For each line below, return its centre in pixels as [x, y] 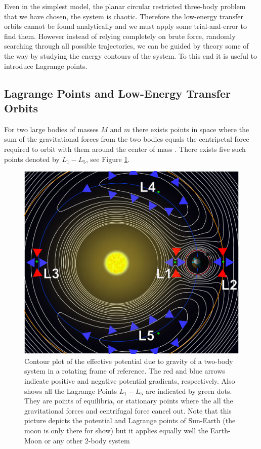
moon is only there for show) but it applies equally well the [116, 430]
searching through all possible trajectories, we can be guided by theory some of [126, 46]
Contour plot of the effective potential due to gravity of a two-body [129, 361]
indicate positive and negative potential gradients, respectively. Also [130, 380]
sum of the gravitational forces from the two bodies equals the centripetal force [127, 139]
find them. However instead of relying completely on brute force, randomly [120, 36]
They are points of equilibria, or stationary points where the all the [129, 401]
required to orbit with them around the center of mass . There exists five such [125, 149]
